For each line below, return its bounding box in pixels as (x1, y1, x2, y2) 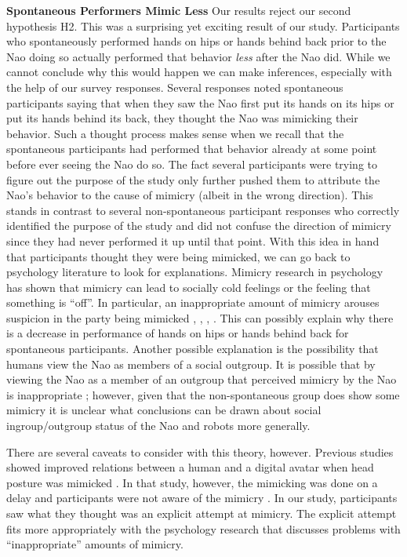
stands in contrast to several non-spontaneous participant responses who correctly (6, 202, 400, 218)
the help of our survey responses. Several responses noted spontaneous (6, 78, 343, 95)
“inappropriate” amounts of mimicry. (6, 536, 184, 552)
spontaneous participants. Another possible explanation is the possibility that (6, 340, 379, 357)
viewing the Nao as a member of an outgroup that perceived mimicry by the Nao (6, 371, 397, 388)
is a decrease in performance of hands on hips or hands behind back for (6, 325, 349, 341)
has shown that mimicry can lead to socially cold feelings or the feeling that (6, 278, 371, 295)
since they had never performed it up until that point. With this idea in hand (6, 232, 380, 249)
